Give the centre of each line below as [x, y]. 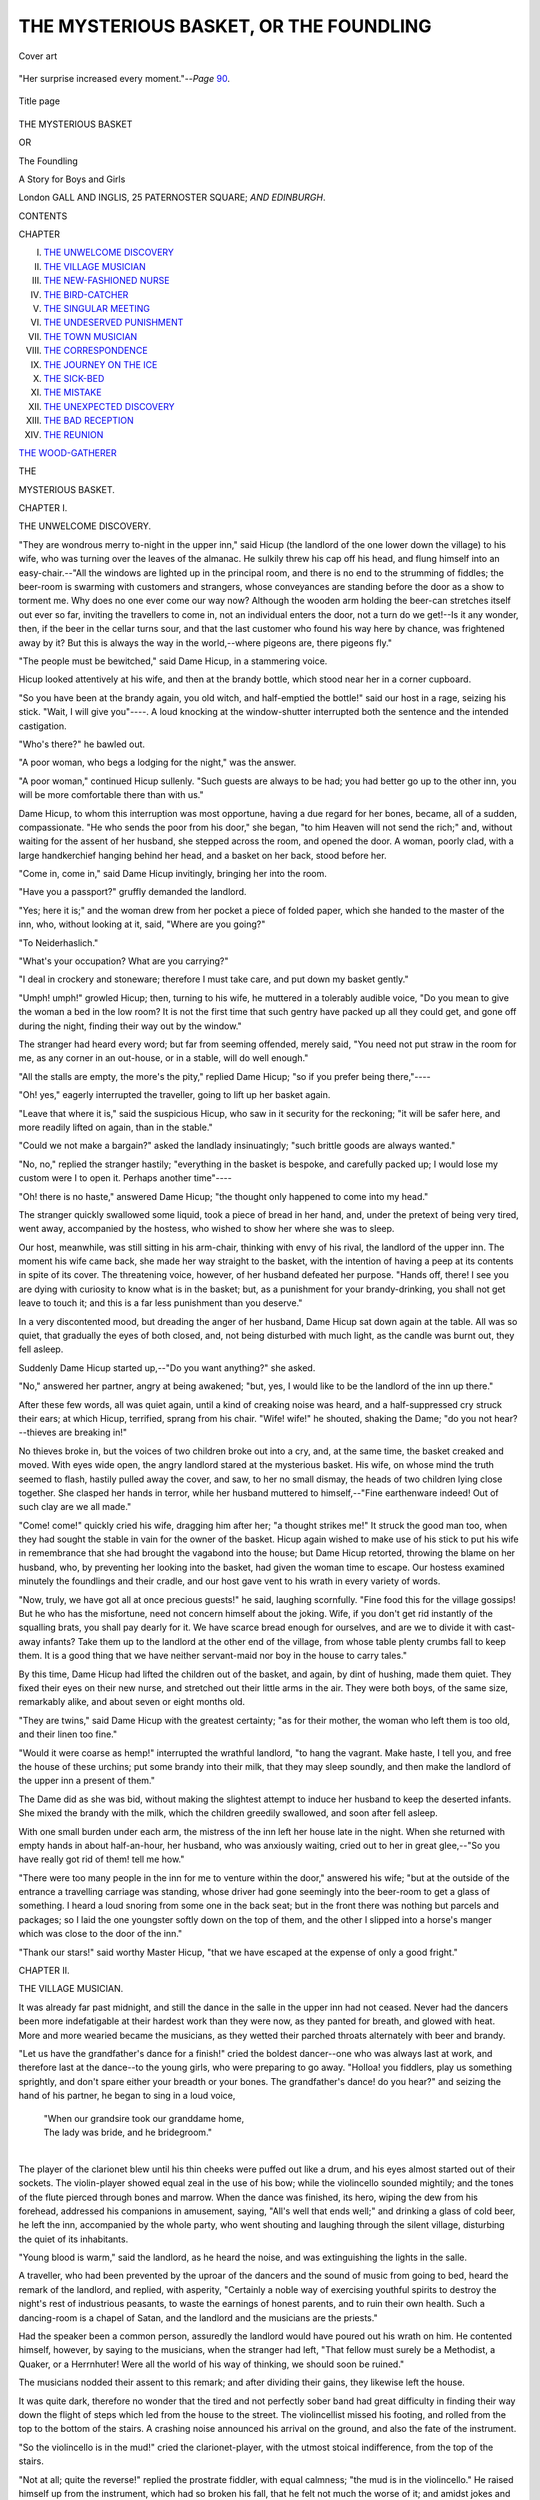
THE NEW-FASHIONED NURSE [106, 281]
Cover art [38, 56]
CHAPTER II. [44, 1971]
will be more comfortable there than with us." [111, 795]
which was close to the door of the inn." [100, 1934]
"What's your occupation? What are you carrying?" [123, 961]
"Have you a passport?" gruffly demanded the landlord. [132, 892]
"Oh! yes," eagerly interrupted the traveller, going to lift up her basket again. [174, 1095]
